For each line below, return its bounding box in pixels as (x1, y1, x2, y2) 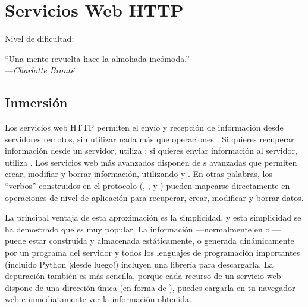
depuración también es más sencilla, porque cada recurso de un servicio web (5, 269, 281, 282)
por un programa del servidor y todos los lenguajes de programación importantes (5, 246, 300, 259)
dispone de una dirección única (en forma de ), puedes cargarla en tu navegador (5, 281, 296, 293)
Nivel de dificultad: (5, 32, 74, 45)
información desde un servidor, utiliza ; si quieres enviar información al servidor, (5, 144, 297, 157)
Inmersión (5, 93, 68, 111)
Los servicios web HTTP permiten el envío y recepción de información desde (5, 121, 284, 134)
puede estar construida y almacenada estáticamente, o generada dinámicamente (5, 234, 294, 247)
